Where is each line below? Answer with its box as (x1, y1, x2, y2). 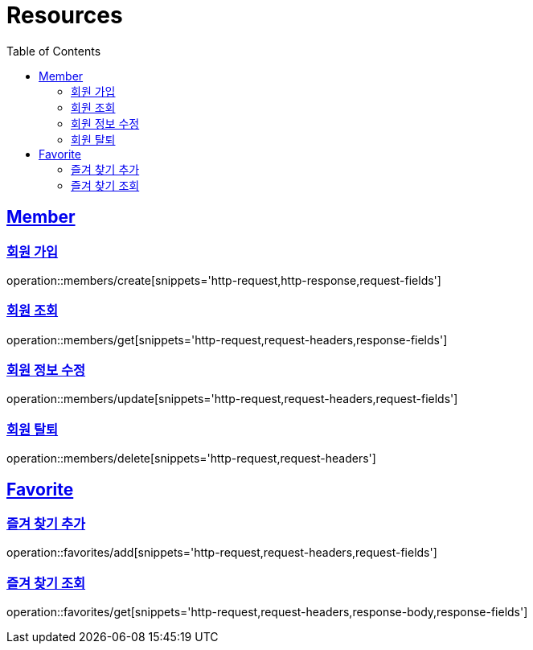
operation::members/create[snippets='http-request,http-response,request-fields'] (6, 273, 441, 287)
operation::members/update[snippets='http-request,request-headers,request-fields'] (6, 392, 458, 406)
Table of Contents (6, 43, 101, 58)
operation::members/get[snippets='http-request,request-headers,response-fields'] (6, 332, 448, 347)
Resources (6, 2, 123, 29)
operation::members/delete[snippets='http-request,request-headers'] (6, 451, 376, 466)
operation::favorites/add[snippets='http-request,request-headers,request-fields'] (6, 545, 437, 560)
